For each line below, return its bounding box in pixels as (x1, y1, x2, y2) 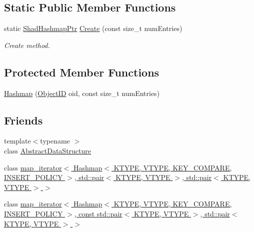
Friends (4, 112, 43, 127)
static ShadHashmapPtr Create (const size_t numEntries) (4, 23, 182, 33)
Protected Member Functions (4, 64, 159, 79)
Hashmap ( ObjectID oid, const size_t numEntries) (4, 87, 160, 98)
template (4, 135, 31, 146)
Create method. (4, 39, 50, 50)
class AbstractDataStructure (4, 145, 91, 155)
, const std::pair (74, 208, 122, 218)
